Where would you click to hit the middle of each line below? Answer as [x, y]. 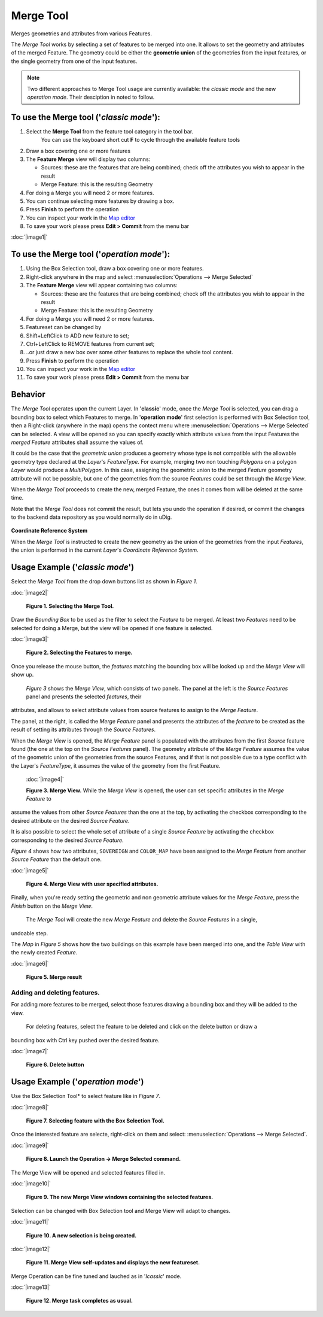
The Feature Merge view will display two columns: [88, 159]
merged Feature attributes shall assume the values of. [77, 442]
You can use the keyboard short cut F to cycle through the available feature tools [141, 140]
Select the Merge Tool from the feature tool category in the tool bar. [110, 131]
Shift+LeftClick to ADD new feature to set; [78, 336]
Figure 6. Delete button [55, 1064]
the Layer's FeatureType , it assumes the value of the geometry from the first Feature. [116, 765]
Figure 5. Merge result [54, 977]
